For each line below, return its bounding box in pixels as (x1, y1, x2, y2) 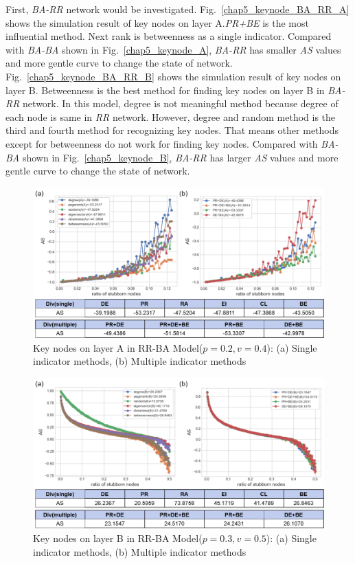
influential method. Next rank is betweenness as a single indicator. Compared (5, 29, 332, 43)
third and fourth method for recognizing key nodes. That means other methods (5, 123, 339, 137)
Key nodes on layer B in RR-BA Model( (33, 531, 203, 545)
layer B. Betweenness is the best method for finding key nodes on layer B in (5, 82, 325, 97)
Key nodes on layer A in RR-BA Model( (33, 340, 203, 354)
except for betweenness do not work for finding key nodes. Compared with (5, 136, 318, 150)
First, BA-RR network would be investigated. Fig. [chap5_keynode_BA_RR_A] (5, 2, 350, 16)
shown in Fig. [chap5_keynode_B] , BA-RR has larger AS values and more (22, 150, 339, 164)
